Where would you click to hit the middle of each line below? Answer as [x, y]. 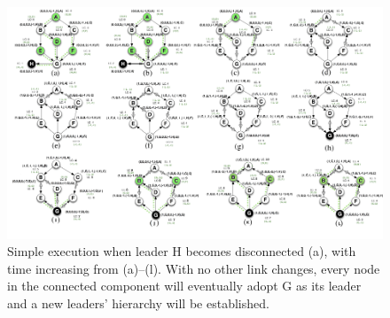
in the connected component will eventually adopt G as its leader [184, 286]
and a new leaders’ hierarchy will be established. [138, 303]
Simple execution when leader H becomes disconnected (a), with [182, 251]
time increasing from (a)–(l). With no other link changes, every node [194, 268]
